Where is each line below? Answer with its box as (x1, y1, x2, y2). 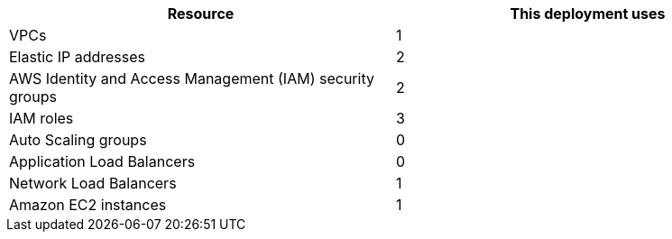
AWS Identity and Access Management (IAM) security (9, 69, 374, 87)
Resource (167, 5, 235, 23)
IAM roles (9, 109, 74, 127)
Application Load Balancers (9, 152, 196, 170)
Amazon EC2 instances (9, 196, 167, 214)
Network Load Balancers (9, 174, 177, 192)
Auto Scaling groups (9, 131, 147, 149)
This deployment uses (510, 5, 666, 23)
